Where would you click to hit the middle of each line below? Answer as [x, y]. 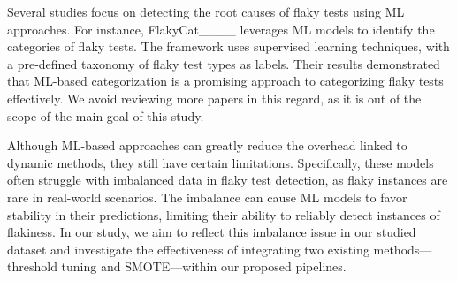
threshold [32, 266]
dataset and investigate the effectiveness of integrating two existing [188, 249]
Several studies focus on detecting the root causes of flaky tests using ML [206, 11]
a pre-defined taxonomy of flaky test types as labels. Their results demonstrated [224, 63]
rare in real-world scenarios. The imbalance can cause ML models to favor [207, 197]
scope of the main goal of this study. [106, 115]
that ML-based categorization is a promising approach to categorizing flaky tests [225, 81]
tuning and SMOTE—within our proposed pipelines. [204, 266]
